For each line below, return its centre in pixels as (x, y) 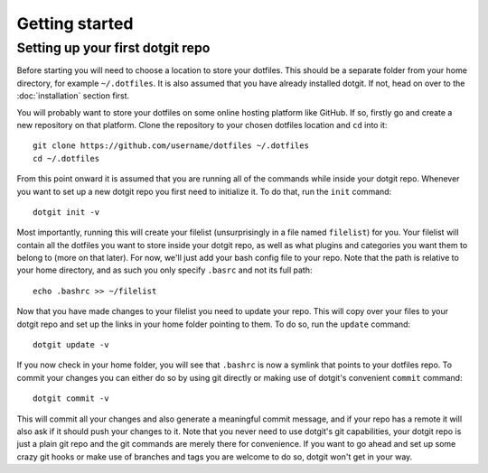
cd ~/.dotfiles (66, 158)
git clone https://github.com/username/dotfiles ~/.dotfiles (171, 146)
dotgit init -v (66, 212)
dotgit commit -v (71, 399)
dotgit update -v (71, 345)
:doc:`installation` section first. (73, 96)
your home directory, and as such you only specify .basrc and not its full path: (164, 270)
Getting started (75, 23)
